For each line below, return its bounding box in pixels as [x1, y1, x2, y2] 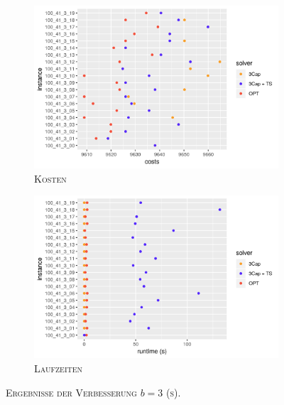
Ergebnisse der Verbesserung [6, 384, 137, 399]
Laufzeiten [34, 361, 83, 375]
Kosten [34, 171, 67, 185]
